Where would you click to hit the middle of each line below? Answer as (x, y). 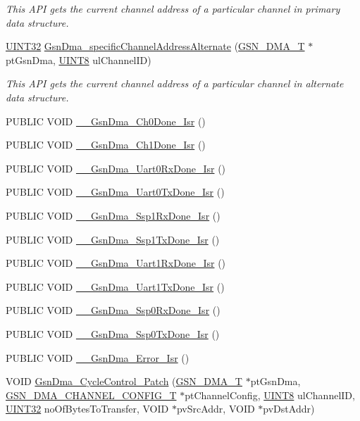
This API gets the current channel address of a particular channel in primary (173, 8)
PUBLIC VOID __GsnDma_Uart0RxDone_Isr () (116, 168)
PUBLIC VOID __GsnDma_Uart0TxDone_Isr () (115, 192)
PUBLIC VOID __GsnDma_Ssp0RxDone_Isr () (113, 310)
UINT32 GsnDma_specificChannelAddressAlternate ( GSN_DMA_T (155, 46)
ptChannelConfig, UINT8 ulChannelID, (270, 395)
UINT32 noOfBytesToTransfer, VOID (87, 409)
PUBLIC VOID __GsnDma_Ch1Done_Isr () (106, 145)
